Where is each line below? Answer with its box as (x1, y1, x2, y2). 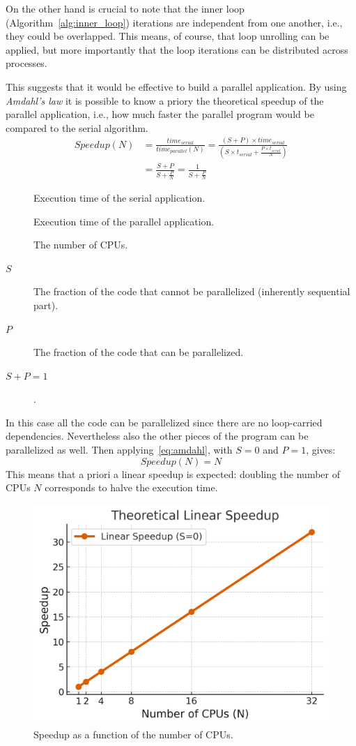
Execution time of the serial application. (33, 190, 206, 204)
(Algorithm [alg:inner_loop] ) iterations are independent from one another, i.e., (6, 15, 343, 29)
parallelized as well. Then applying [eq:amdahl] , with (6, 442, 233, 457)
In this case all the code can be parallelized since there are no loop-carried (6, 415, 323, 429)
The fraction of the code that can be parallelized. (33, 345, 244, 359)
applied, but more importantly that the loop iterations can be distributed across (6, 42, 348, 57)
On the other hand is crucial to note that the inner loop (6, 1, 245, 15)
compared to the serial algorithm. (6, 120, 148, 135)
